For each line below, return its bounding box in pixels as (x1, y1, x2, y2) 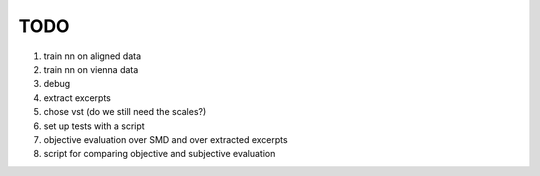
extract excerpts (43, 91, 112, 104)
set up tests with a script (43, 120, 145, 132)
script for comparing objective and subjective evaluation (43, 148, 276, 160)
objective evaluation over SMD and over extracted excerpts (43, 133, 289, 145)
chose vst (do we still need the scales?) (43, 106, 207, 118)
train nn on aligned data (43, 50, 142, 62)
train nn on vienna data (43, 63, 139, 75)
